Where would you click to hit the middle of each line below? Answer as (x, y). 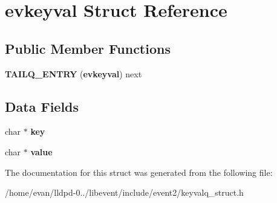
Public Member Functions (88, 48)
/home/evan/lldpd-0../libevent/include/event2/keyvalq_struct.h (124, 192)
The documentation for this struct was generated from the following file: (139, 172)
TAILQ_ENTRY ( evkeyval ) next (73, 73)
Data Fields (42, 106)
